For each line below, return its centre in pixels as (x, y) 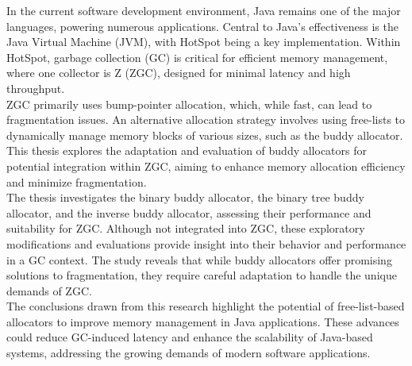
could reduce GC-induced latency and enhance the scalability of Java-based (190, 337)
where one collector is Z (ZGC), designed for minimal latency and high (179, 73)
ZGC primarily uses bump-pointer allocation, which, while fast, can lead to (189, 104)
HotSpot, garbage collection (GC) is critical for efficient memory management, (197, 57)
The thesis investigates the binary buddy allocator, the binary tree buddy (185, 197)
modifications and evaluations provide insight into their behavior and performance (206, 243)
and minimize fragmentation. (77, 181)
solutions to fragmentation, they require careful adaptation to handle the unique (202, 275)
